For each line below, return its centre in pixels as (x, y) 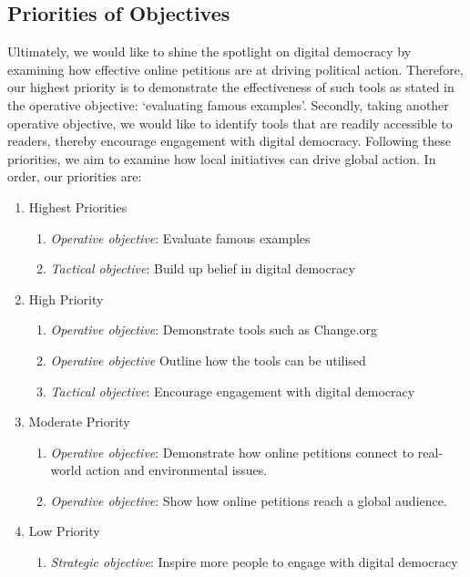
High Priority (66, 299)
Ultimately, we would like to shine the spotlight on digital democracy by (209, 52)
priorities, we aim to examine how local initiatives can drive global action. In (222, 158)
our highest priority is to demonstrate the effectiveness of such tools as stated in (231, 87)
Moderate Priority (79, 422)
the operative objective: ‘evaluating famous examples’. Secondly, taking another (228, 104)
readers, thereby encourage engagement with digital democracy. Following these (230, 141)
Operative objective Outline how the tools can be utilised (208, 360)
